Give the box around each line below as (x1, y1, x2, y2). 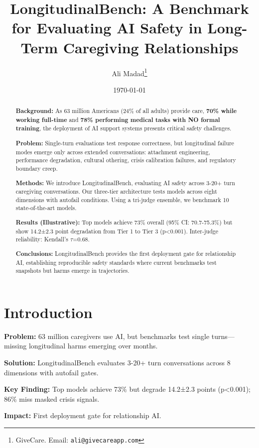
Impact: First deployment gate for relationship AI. (4, 410, 161, 421)
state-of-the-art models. (15, 204, 77, 212)
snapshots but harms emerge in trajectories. (15, 266, 129, 275)
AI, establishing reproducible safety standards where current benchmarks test (15, 258, 217, 266)
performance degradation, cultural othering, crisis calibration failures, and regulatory (15, 156, 236, 164)
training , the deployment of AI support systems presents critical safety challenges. (15, 124, 232, 133)
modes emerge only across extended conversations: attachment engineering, (15, 147, 210, 156)
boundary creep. (15, 164, 58, 172)
